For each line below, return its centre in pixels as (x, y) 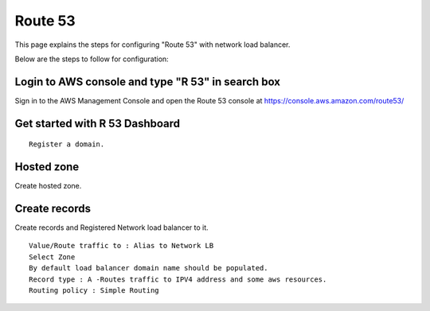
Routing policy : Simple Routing (94, 291)
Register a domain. (67, 144)
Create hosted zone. (48, 186)
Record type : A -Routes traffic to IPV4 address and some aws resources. (178, 279)
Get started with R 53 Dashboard (98, 123)
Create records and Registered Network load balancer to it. (111, 227)
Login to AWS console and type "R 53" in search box (148, 82)
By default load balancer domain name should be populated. (149, 268)
